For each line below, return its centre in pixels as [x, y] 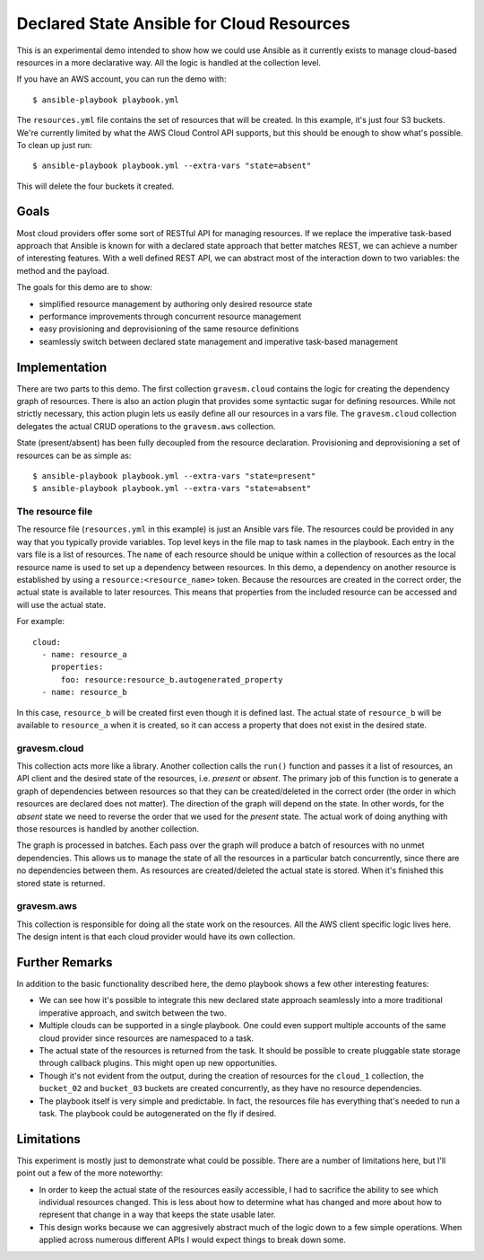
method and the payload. [63, 270]
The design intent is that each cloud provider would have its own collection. [156, 937]
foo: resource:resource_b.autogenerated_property [172, 679]
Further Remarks [65, 962]
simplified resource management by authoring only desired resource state [176, 304]
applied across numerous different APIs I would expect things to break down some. [193, 1240]
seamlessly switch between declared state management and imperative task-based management [219, 341]
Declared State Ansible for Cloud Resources [183, 23]
